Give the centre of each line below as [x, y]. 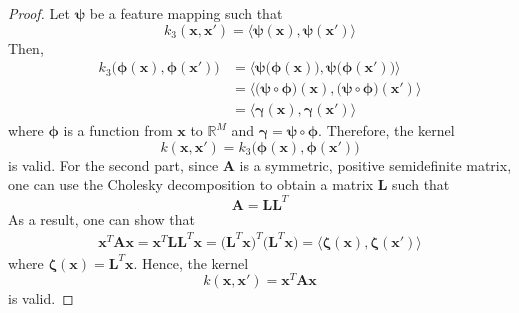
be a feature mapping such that [186, 13]
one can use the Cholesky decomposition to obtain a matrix [191, 184]
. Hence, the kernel [191, 262]
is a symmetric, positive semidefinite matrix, [375, 164]
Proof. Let [39, 13]
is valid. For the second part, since [113, 164]
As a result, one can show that [101, 218]
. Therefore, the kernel [386, 130]
